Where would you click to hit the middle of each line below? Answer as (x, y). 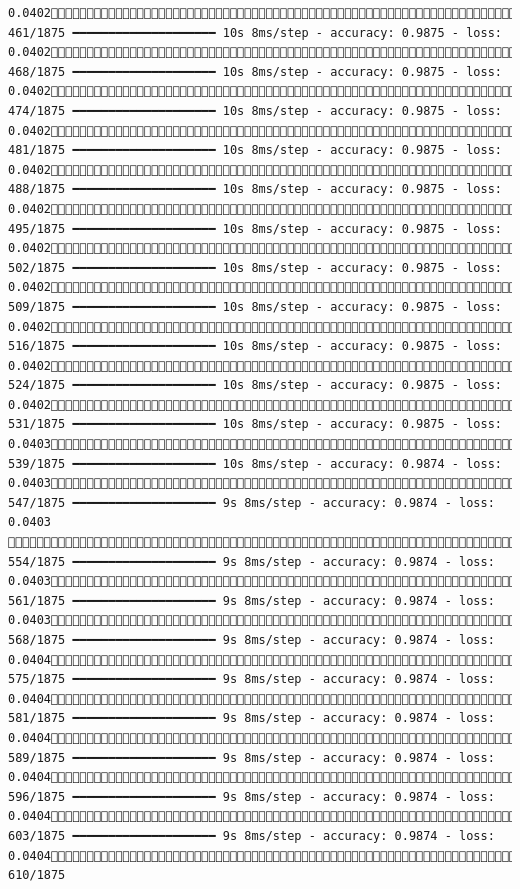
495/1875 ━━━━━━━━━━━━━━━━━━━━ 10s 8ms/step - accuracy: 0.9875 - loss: (255, 228)
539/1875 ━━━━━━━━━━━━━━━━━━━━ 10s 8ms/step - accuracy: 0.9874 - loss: (255, 463)
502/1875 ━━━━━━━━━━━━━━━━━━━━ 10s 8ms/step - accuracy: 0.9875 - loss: (255, 267)
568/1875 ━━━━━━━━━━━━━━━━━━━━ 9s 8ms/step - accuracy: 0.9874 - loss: (251, 640)
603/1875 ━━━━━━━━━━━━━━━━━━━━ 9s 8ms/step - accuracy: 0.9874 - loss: (251, 835)
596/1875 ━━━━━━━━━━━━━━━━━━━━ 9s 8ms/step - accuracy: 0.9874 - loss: (251, 796)
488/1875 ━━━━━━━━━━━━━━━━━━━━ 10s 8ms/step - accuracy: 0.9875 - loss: (255, 189)
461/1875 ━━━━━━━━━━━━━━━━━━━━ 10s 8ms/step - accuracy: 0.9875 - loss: (255, 32)
